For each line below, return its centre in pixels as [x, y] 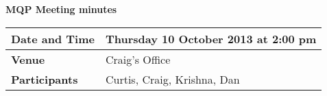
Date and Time [53, 38]
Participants [45, 79]
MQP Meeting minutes [61, 9]
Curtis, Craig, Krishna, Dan [172, 79]
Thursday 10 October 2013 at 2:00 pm [211, 38]
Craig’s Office [138, 59]
